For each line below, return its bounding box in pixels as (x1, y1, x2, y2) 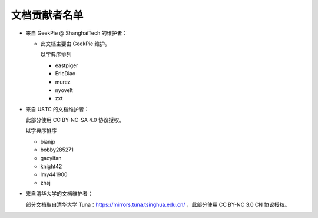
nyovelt (55, 86, 73, 94)
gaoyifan (40, 154, 62, 161)
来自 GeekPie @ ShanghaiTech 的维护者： (25, 29, 128, 37)
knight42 (40, 163, 62, 170)
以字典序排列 (40, 51, 72, 58)
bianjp (40, 138, 56, 145)
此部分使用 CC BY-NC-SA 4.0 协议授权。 (25, 117, 125, 124)
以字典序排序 (25, 127, 57, 134)
